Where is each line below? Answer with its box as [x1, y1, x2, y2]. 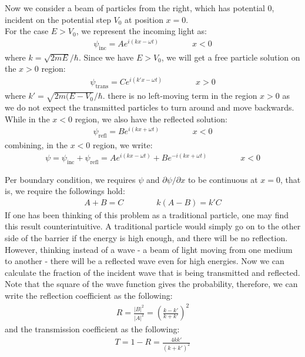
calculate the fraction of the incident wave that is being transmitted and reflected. [5, 266, 300, 278]
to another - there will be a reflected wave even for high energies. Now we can [5, 255, 284, 267]
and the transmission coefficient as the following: [5, 322, 180, 335]
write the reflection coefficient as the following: [5, 289, 173, 301]
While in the [5, 112, 50, 125]
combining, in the [5, 139, 68, 151]
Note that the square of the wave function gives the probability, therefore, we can [5, 278, 298, 290]
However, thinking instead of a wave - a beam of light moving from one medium [5, 243, 293, 255]
